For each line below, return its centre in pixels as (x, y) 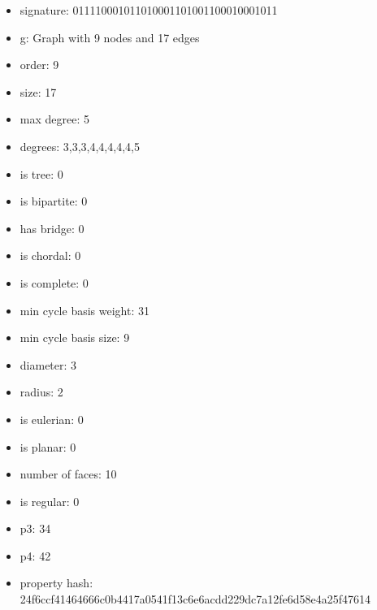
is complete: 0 (54, 282)
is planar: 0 (48, 446)
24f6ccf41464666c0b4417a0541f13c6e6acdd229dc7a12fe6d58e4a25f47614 (195, 599)
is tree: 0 (41, 173)
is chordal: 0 (50, 255)
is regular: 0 (50, 501)
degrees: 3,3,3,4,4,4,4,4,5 (80, 146)
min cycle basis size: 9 (75, 337)
